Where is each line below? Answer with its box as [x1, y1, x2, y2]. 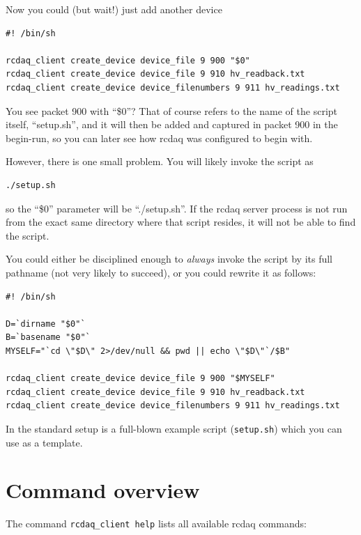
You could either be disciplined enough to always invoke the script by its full [6, 251, 332, 266]
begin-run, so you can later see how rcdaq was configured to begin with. [6, 130, 313, 145]
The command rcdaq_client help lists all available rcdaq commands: [6, 516, 307, 531]
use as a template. [6, 435, 83, 449]
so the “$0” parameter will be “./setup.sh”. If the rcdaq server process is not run [6, 201, 348, 215]
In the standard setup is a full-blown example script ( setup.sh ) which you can [6, 421, 342, 435]
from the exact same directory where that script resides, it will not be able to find [6, 215, 356, 229]
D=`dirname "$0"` [6, 318, 86, 329]
